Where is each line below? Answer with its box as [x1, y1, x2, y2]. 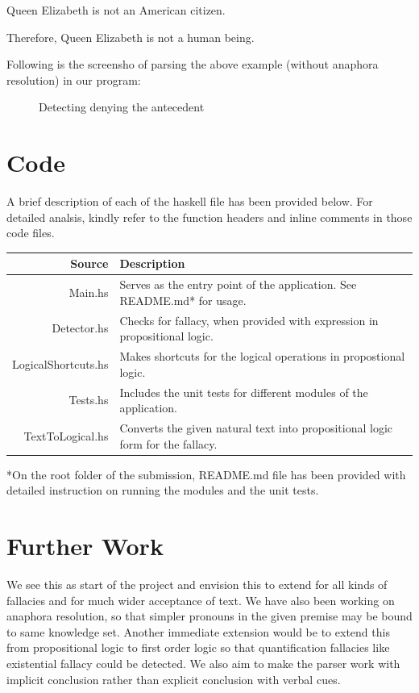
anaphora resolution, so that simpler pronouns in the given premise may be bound [6, 607, 413, 624]
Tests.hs [68, 391, 109, 408]
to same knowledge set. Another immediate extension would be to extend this [6, 623, 390, 640]
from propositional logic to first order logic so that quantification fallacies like [6, 639, 390, 656]
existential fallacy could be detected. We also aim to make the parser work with [6, 654, 400, 671]
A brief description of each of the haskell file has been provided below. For [6, 193, 373, 210]
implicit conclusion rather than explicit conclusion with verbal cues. [6, 670, 341, 687]
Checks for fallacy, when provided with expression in [119, 311, 379, 328]
